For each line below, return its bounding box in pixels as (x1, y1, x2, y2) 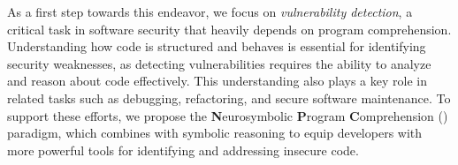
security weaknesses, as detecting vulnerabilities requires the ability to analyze (7, 54, 431, 72)
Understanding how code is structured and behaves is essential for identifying (7, 37, 426, 56)
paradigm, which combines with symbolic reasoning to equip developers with (7, 124, 423, 142)
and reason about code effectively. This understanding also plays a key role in (7, 71, 427, 90)
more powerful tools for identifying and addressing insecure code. (7, 140, 359, 159)
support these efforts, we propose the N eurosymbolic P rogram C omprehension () (7, 106, 448, 124)
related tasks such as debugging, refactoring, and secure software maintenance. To (7, 88, 451, 107)
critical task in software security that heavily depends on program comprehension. (7, 19, 452, 38)
